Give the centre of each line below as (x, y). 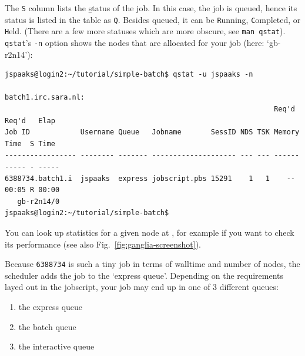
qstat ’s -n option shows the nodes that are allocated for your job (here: (135, 42)
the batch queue (47, 326)
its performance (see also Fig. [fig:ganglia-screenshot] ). (103, 244)
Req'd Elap (30, 121)
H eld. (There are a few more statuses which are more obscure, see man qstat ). (145, 31)
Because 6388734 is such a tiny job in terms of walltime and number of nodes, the (152, 264)
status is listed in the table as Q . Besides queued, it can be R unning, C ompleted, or (153, 19)
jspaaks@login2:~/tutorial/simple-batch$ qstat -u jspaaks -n (129, 75)
